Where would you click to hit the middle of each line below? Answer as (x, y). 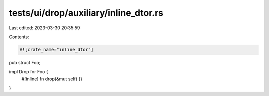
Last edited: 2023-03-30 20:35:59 (45, 28)
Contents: (19, 37)
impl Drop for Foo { (29, 72)
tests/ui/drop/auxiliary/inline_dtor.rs (86, 13)
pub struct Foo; (25, 62)
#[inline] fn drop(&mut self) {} (52, 79)
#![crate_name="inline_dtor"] (57, 50)
